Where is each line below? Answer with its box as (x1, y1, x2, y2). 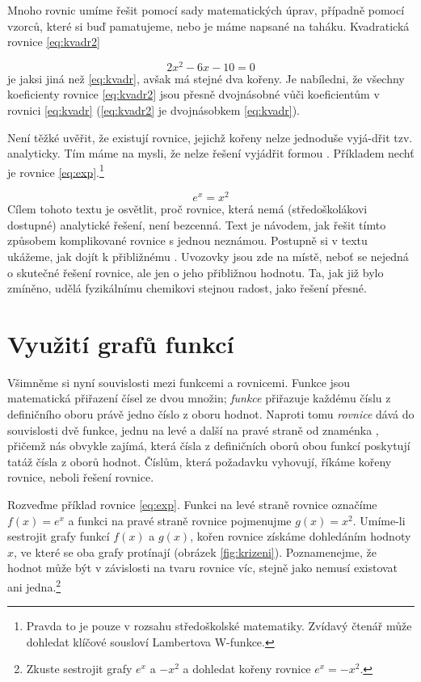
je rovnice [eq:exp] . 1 (7, 161, 104, 180)
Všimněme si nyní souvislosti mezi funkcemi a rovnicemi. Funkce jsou (7, 373, 351, 390)
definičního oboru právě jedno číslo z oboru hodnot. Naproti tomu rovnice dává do (7, 406, 415, 423)
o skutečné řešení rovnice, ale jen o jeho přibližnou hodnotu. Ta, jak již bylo (7, 263, 384, 280)
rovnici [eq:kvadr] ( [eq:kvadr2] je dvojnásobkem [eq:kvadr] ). (7, 102, 300, 119)
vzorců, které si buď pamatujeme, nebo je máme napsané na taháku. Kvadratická (7, 17, 410, 34)
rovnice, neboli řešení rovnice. (7, 469, 154, 486)
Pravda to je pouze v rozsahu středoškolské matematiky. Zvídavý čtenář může (26, 617, 412, 634)
